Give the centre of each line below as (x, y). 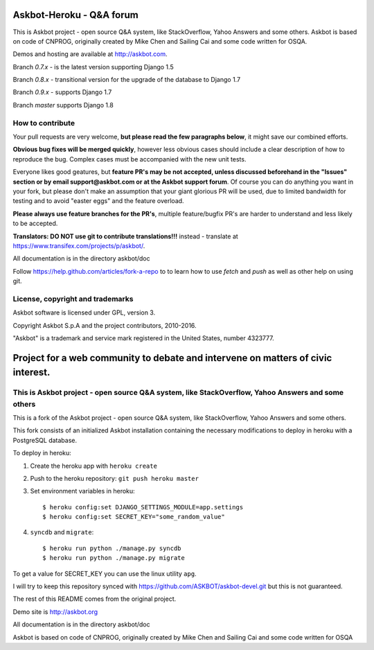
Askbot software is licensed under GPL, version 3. (84, 313)
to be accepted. (35, 223)
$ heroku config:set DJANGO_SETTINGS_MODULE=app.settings (143, 507)
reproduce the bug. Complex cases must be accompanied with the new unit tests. (130, 159)
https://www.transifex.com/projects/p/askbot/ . (79, 245)
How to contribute (44, 123)
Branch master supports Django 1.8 (63, 105)
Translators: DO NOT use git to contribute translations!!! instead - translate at (125, 236)
